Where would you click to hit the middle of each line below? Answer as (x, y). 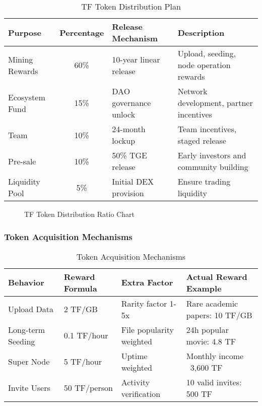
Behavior (26, 282)
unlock (124, 114)
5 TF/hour (83, 362)
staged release (202, 140)
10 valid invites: (214, 382)
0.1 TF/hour (86, 335)
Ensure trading (204, 181)
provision (128, 193)
